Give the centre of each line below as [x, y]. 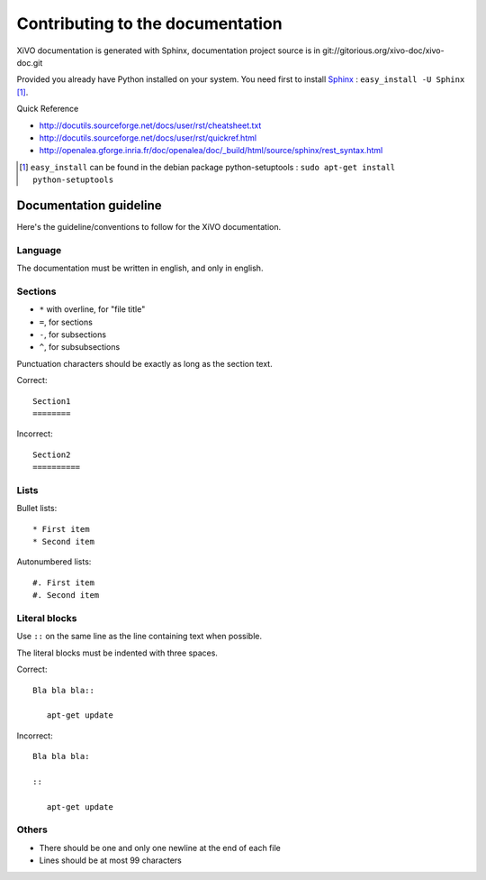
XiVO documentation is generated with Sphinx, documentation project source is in [169, 50]
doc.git [30, 62]
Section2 [52, 454]
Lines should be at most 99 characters [110, 860]
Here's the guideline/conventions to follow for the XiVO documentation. [149, 226]
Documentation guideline [89, 205]
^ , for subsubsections [80, 347]
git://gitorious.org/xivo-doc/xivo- [383, 50]
